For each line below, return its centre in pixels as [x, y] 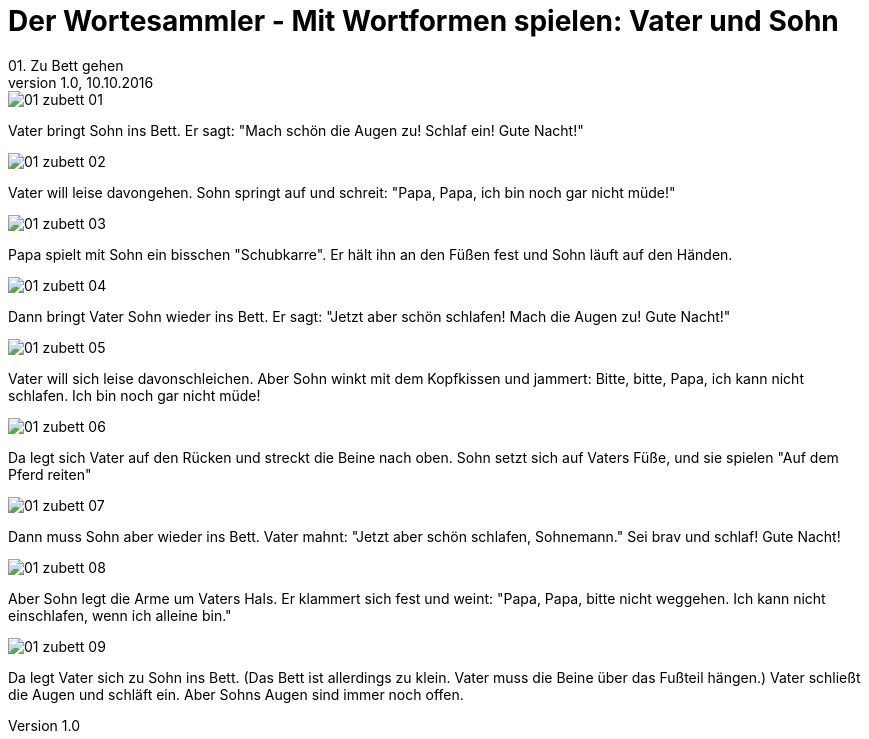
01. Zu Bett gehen [66, 65]
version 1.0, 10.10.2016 [81, 82]
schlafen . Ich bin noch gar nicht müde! [134, 395]
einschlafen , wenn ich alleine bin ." [120, 615]
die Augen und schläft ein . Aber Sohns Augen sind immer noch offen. [236, 694]
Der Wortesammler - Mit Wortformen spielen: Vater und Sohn [423, 21]
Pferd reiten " [50, 474]
